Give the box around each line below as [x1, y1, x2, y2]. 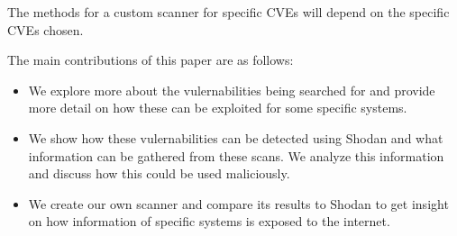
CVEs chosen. [7, 20, 84, 39]
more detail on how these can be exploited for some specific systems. [28, 98, 407, 117]
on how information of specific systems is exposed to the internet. [28, 212, 390, 231]
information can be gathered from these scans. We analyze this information [28, 146, 444, 165]
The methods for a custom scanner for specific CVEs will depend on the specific [7, 3, 450, 21]
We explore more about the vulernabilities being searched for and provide [28, 80, 435, 99]
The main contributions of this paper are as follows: [7, 50, 294, 69]
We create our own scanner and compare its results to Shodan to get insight [28, 194, 449, 213]
